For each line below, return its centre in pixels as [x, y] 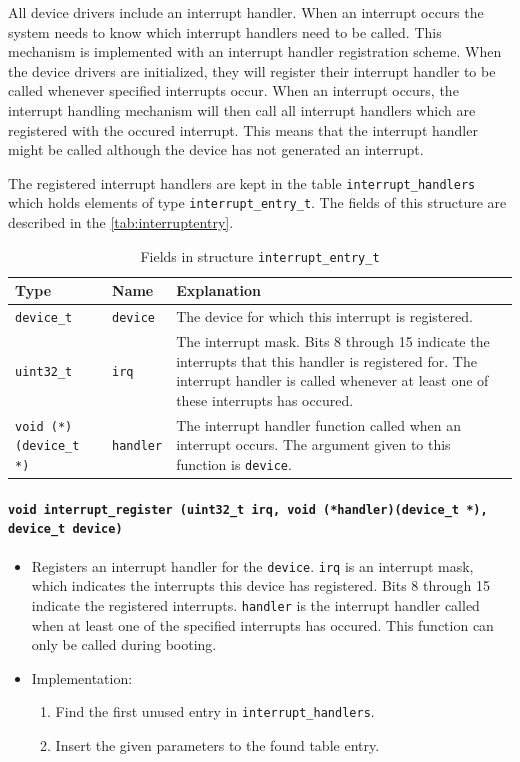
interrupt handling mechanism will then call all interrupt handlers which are [242, 109]
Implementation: [82, 677]
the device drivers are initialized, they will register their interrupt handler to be [252, 70]
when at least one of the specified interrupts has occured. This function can [262, 624]
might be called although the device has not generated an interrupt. [216, 149]
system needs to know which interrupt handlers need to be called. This [225, 31]
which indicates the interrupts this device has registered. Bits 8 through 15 [260, 585]
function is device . [234, 463]
